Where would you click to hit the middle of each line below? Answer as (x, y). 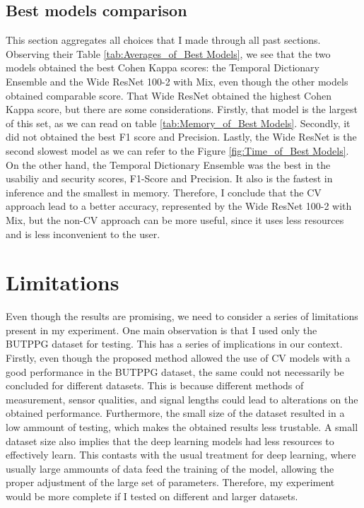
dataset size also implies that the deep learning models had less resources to (170, 441)
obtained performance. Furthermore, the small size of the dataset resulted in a (175, 413)
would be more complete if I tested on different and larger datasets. (152, 496)
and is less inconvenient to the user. (83, 234)
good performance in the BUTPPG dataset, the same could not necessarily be (175, 371)
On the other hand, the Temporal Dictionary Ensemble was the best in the (168, 164)
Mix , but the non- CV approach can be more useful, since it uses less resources (175, 219)
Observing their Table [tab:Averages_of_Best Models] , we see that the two (168, 53)
